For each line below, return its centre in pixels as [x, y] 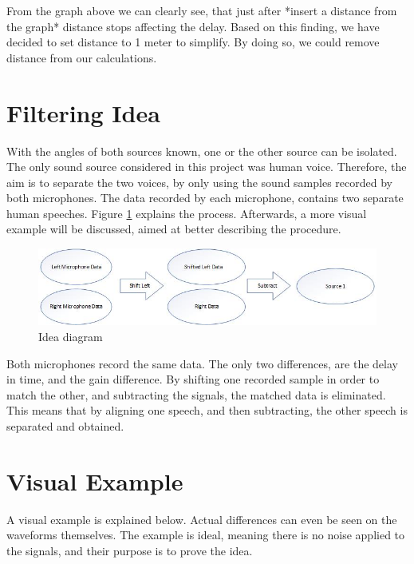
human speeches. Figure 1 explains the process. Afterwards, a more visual [187, 213]
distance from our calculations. [82, 57]
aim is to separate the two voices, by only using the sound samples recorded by [199, 182]
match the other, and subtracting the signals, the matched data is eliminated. [196, 394]
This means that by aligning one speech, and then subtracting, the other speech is [207, 410]
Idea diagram [71, 336]
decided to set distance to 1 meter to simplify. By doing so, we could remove [193, 42]
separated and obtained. [65, 425]
